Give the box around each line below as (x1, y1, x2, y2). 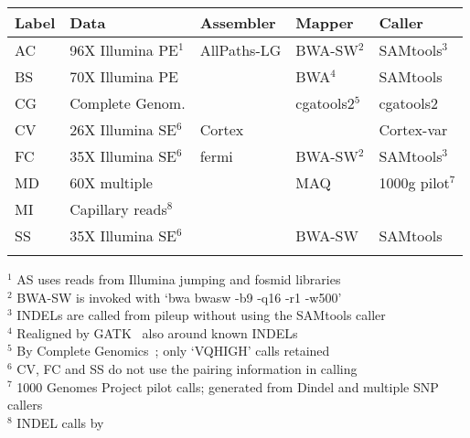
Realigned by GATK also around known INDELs (16, 323, 298, 342)
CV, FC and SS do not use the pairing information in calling (16, 358, 358, 378)
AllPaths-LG (199, 39, 282, 60)
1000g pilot (379, 172, 450, 193)
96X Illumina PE (69, 39, 178, 60)
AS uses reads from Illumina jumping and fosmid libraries (16, 270, 341, 288)
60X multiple (69, 172, 153, 193)
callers (7, 395, 43, 414)
